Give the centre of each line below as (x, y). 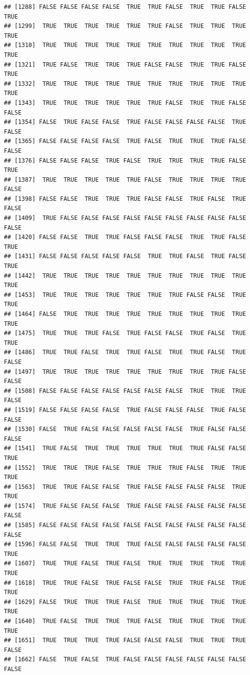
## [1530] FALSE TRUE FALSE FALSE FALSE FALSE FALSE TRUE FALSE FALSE (125, 429)
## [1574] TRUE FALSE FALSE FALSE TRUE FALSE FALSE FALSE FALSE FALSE (125, 506)
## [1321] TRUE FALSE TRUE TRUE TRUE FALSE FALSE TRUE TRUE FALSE (125, 64)
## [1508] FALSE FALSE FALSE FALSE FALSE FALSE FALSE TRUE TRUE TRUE (125, 391)
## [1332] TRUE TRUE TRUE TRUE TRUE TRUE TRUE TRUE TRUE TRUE (125, 84)
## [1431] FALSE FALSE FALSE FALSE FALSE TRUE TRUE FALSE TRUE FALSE (125, 256)
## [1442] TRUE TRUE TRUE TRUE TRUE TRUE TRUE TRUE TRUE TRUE (125, 276)
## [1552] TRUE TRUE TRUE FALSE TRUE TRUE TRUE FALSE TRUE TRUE (125, 468)
